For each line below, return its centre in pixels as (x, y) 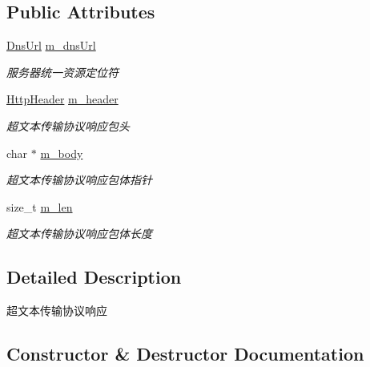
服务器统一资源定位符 (62, 72)
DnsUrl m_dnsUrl (51, 45)
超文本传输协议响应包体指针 (79, 180)
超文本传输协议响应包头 (68, 125)
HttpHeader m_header (62, 99)
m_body (62, 153)
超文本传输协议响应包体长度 (79, 234)
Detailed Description (94, 277)
